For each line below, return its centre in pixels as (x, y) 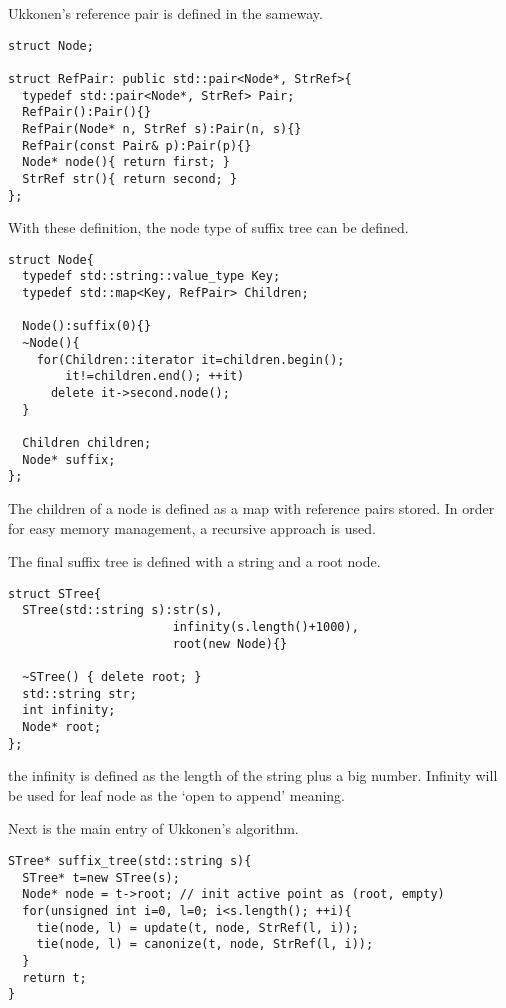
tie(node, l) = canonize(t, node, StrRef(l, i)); (205, 944)
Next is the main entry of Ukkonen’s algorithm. (153, 828)
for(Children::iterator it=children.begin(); (190, 359)
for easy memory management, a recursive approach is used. (192, 527)
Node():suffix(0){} (87, 326)
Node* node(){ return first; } (126, 162)
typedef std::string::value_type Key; (151, 276)
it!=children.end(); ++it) (155, 376)
